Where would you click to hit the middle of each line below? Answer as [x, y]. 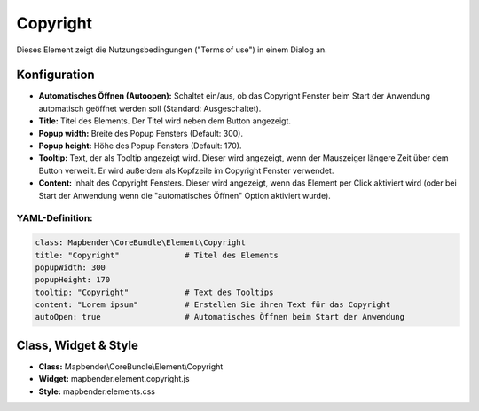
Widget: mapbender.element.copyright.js [114, 379]
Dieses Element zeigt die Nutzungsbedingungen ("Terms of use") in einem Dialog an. [172, 50]
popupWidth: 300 [71, 267]
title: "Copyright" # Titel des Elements [157, 255]
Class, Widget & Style [78, 345]
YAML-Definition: [55, 218]
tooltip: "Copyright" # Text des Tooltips [154, 292]
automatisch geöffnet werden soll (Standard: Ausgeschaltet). [150, 108]
